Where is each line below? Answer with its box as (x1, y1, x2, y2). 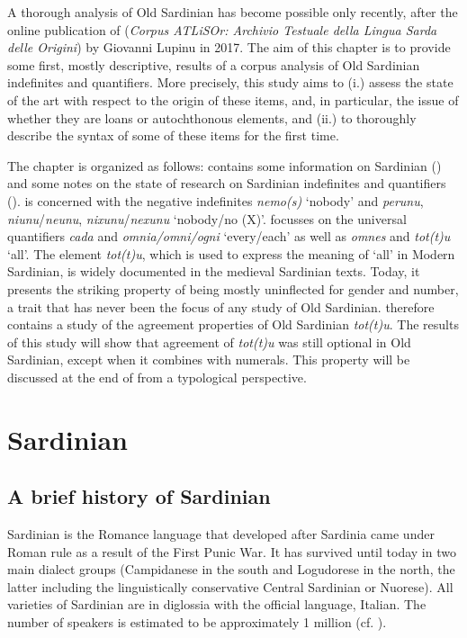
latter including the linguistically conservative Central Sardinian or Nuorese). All (7, 577, 454, 596)
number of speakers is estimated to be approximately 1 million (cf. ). (7, 613, 387, 632)
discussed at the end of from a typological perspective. (7, 367, 307, 386)
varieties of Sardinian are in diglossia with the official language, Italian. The (7, 595, 427, 614)
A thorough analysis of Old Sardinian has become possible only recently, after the (7, 3, 458, 21)
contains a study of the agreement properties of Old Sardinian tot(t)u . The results (7, 315, 459, 334)
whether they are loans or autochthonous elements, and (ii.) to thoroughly (7, 108, 417, 127)
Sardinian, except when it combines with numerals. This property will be (7, 350, 410, 369)
